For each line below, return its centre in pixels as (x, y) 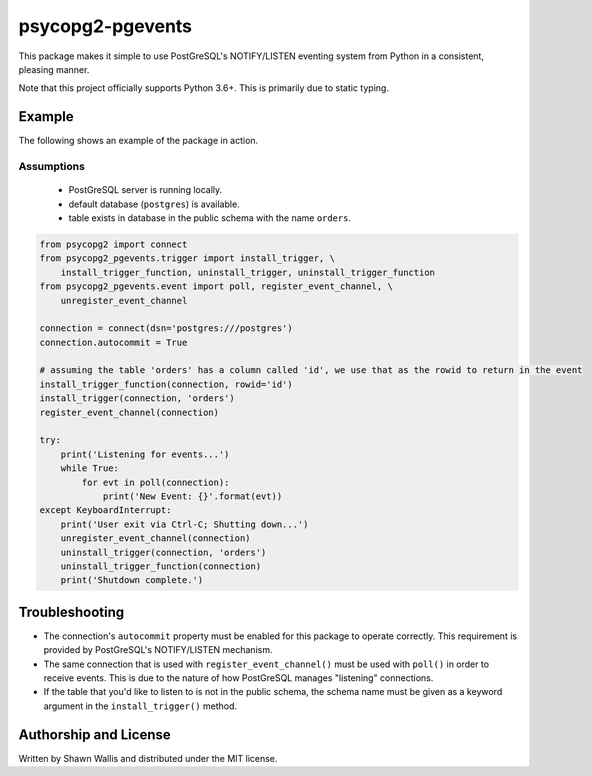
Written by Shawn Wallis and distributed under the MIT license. (148, 758)
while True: (90, 468)
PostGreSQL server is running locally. (145, 190)
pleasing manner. (54, 69)
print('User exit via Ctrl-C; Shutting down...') (184, 524)
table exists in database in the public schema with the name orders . (210, 217)
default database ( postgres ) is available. (154, 204)
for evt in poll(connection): (155, 482)
